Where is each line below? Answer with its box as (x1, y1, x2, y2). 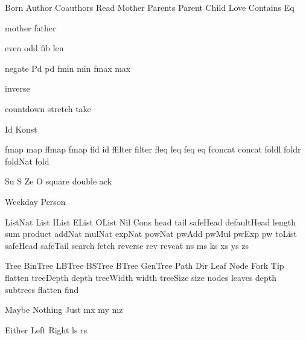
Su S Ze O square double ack (5, 175, 112, 187)
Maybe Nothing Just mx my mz (5, 303, 123, 316)
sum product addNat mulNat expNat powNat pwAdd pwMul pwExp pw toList (5, 227, 298, 240)
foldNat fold (5, 154, 49, 167)
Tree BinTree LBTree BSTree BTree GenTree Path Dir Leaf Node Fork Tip (5, 259, 284, 272)
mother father (5, 21, 56, 34)
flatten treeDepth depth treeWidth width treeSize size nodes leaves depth (5, 271, 277, 283)
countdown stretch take (5, 102, 91, 115)
